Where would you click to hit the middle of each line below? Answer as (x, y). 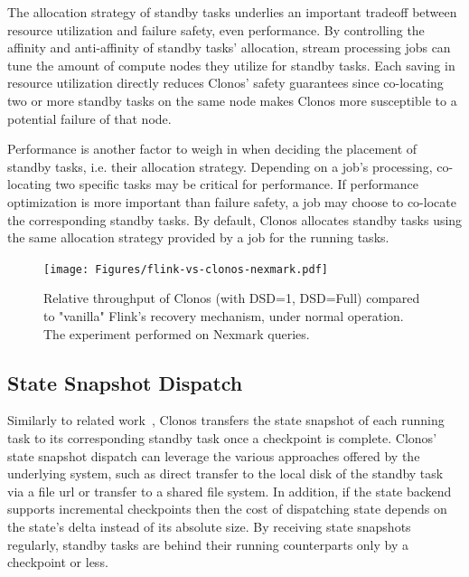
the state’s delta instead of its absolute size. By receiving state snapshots (209, 526)
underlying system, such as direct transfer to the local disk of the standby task (225, 473)
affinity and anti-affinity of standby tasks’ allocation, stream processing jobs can (229, 47)
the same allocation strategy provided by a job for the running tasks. (198, 237)
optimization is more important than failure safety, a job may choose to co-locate (232, 201)
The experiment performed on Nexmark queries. (177, 333)
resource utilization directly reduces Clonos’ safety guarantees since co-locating (225, 83)
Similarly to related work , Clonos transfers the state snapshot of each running (226, 420)
